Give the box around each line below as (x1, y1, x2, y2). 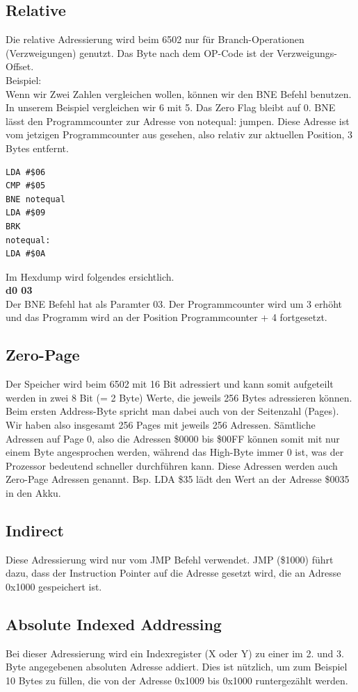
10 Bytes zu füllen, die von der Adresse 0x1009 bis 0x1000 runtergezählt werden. (6, 673, 348, 687)
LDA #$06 (6, 167, 46, 177)
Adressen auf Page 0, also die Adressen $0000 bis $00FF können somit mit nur (6, 431, 340, 445)
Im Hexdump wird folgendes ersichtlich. (6, 269, 174, 283)
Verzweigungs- (277, 45, 337, 60)
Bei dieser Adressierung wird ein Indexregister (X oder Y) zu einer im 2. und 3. (6, 645, 344, 660)
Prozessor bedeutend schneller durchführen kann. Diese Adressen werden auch (6, 458, 338, 472)
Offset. (6, 59, 34, 74)
